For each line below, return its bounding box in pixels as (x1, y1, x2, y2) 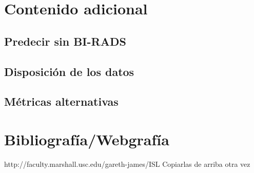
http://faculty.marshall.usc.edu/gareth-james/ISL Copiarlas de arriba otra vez (4, 158, 250, 169)
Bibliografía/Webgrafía (4, 128, 169, 149)
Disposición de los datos (4, 63, 134, 79)
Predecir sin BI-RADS (4, 33, 126, 49)
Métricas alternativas (4, 93, 119, 109)
